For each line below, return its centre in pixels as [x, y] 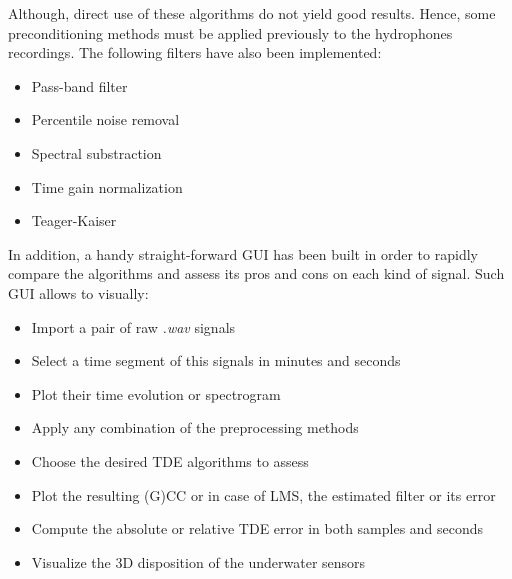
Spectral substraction [96, 152]
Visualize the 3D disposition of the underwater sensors [198, 561]
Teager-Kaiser [74, 220]
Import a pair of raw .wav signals [133, 326]
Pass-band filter [79, 85]
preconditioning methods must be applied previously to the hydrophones [230, 32]
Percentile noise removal [105, 119]
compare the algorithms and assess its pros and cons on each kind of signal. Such [256, 273]
